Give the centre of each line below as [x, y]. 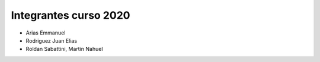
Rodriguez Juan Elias [51, 40]
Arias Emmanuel [46, 33]
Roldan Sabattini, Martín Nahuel [64, 49]
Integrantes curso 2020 [71, 15]
